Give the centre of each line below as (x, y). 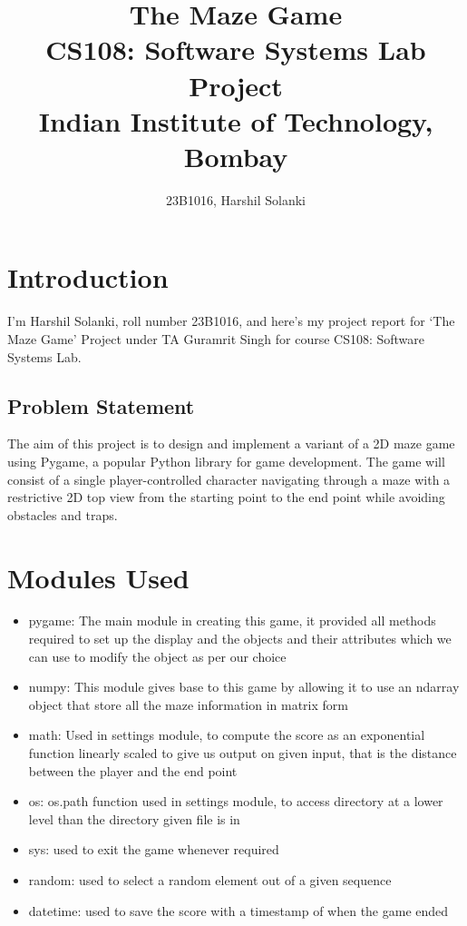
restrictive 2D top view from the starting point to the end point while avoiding (226, 497)
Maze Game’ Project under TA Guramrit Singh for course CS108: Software (216, 339)
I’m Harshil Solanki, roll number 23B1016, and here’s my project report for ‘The (231, 321)
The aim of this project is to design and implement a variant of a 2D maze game (231, 443)
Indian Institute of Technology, (236, 120)
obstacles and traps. (63, 514)
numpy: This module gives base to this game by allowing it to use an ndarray (244, 687)
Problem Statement (101, 405)
